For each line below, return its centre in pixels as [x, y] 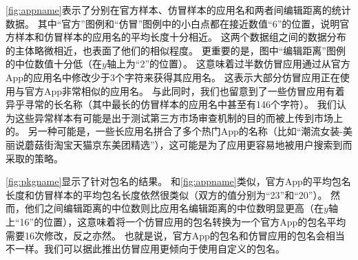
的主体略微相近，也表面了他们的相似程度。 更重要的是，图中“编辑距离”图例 [176, 50]
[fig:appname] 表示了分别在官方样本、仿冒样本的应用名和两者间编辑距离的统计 [178, 10]
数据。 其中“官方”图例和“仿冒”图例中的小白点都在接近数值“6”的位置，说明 [173, 23]
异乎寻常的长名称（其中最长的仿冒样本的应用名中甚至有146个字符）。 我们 [171, 104]
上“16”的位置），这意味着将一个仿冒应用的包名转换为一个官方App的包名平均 [176, 221]
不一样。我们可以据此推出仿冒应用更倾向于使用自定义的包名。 [145, 249]
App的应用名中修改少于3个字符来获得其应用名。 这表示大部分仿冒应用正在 [173, 77]
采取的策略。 [34, 158]
